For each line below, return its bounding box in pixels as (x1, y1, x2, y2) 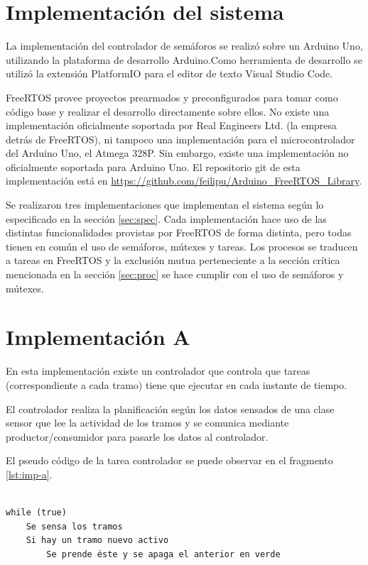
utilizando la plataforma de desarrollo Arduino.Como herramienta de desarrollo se (6, 52, 362, 67)
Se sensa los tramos (26, 521, 123, 532)
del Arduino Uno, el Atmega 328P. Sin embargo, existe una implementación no (6, 146, 349, 160)
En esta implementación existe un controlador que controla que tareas (6, 363, 310, 378)
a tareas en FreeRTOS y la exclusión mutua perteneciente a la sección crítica (6, 253, 340, 268)
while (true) (6, 508, 67, 518)
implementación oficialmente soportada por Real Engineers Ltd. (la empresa (6, 118, 337, 133)
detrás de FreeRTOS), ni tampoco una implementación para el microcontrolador (6, 131, 355, 146)
